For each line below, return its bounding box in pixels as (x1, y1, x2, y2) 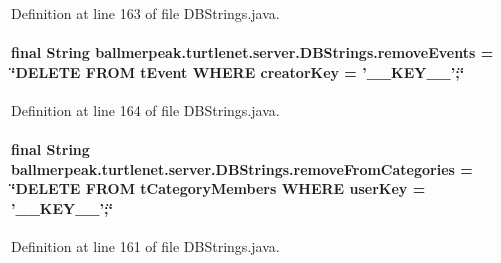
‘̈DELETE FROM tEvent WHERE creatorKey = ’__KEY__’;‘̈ (11, 61, 465, 82)
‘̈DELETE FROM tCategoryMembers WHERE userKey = (11, 178, 426, 199)
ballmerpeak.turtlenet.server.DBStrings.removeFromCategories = (11, 158, 473, 179)
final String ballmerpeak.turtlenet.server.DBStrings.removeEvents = (11, 42, 494, 63)
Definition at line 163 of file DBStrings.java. (11, 3, 280, 23)
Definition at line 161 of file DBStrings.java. (11, 236, 280, 257)
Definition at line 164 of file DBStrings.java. (11, 99, 280, 120)
